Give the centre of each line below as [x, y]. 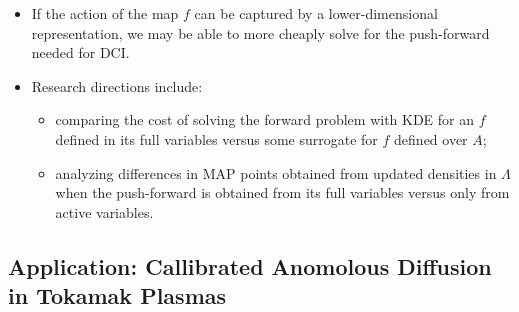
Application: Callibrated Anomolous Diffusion [250, 265]
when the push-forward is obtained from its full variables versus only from [282, 192]
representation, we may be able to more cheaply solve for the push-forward [260, 32]
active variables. [104, 211]
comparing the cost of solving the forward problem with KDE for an [265, 119]
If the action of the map [105, 13]
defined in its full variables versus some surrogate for [216, 138]
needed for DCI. [80, 52]
